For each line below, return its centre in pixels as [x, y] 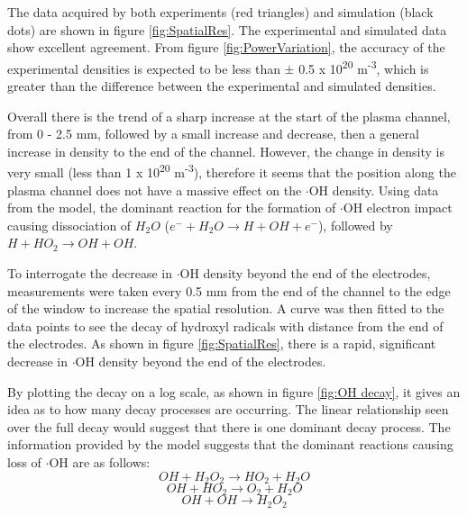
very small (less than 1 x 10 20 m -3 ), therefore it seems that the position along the [232, 171]
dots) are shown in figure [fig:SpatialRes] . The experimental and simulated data [227, 29]
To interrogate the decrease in [90, 273]
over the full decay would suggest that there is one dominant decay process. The [229, 426]
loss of [24, 461]
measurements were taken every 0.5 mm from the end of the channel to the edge [229, 290]
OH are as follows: [100, 461]
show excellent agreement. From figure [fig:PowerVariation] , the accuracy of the [226, 47]
